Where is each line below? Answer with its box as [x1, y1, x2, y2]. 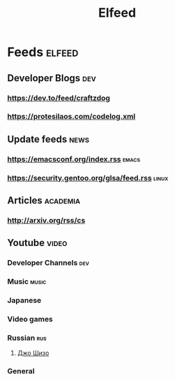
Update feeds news [7, 133, 89, 145]
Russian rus [7, 333, 47, 343]
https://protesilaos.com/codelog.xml [7, 112, 136, 122]
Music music [7, 277, 47, 287]
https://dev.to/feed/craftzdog [7, 93, 110, 103]
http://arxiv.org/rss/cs [7, 215, 86, 225]
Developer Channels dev [7, 258, 89, 268]
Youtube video [7, 237, 68, 249]
